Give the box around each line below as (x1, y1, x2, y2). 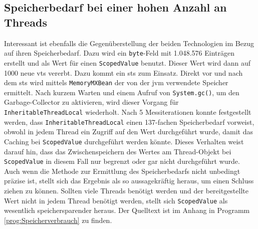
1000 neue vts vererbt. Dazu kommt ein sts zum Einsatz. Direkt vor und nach (4, 67, 243, 78)
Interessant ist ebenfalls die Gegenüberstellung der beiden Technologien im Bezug (4, 38, 254, 48)
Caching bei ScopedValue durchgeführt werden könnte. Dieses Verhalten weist (4, 136, 244, 146)
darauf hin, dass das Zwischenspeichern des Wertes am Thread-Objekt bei (4, 146, 231, 156)
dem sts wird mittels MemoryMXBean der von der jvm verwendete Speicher (4, 77, 228, 88)
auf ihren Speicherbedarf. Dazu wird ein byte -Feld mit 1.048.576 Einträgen (4, 48, 234, 58)
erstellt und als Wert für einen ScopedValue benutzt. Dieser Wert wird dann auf (4, 57, 251, 68)
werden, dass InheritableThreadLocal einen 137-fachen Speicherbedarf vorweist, (4, 116, 254, 127)
